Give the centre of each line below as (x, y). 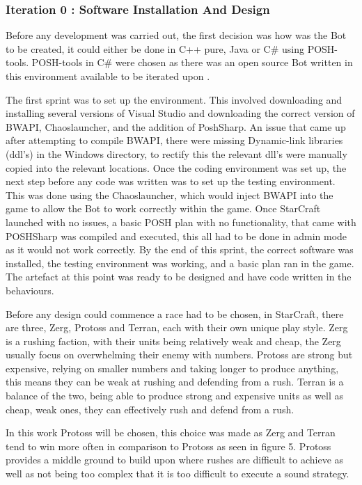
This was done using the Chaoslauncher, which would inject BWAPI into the (170, 194)
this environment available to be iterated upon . (108, 76)
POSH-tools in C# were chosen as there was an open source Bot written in (192, 62)
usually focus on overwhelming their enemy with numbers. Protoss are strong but (179, 355)
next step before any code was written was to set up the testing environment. (171, 181)
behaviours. (30, 290)
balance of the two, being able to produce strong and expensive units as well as (175, 396)
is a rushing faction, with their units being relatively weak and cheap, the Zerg (173, 341)
